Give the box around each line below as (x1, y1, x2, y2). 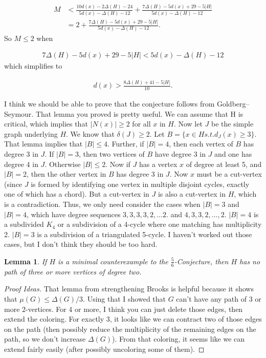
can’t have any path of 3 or (176, 293, 261, 304)
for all (132, 118, 151, 129)
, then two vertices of (79, 148, 145, 159)
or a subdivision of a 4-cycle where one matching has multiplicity (57, 219, 262, 229)
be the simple (211, 118, 254, 129)
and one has (214, 148, 252, 159)
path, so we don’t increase (4, 333, 86, 344)
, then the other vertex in (27, 169, 106, 179)
